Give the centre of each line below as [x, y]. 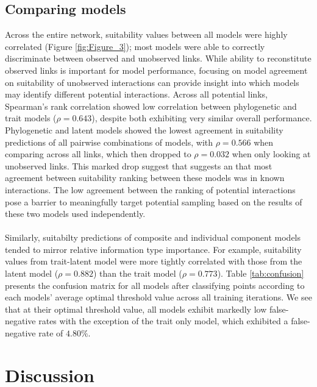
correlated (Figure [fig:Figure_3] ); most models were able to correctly [135, 46]
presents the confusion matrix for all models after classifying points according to [155, 285]
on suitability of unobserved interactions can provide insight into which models [152, 82]
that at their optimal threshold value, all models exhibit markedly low [136, 309]
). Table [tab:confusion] [261, 273]
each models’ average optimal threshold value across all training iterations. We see [158, 297]
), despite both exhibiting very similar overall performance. [202, 118]
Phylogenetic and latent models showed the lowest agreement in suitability [144, 130]
